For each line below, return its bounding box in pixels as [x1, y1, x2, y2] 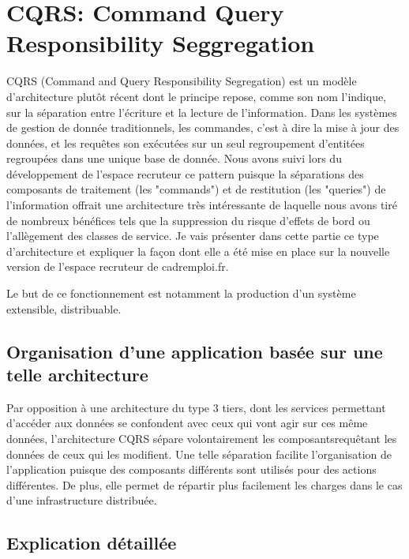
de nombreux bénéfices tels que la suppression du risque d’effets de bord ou [6, 212, 370, 228]
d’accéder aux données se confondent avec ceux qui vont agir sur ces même [6, 415, 368, 431]
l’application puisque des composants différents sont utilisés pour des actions [6, 461, 377, 478]
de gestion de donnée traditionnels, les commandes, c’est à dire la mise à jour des [6, 119, 400, 136]
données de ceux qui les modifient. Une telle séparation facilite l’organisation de [6, 445, 392, 462]
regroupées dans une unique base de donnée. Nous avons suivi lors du [6, 150, 342, 167]
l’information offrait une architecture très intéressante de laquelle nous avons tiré [6, 197, 397, 213]
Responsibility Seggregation [6, 27, 315, 59]
